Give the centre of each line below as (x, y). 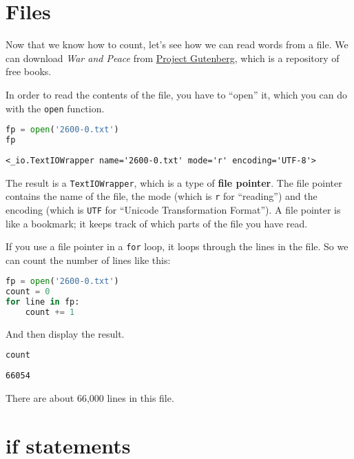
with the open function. (55, 108)
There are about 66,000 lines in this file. (90, 398)
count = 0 (28, 292)
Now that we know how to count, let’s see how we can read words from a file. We (177, 44)
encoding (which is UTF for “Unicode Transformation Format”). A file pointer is (173, 209)
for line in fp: (43, 302)
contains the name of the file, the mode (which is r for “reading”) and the (162, 196)
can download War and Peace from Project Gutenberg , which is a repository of (173, 58)
